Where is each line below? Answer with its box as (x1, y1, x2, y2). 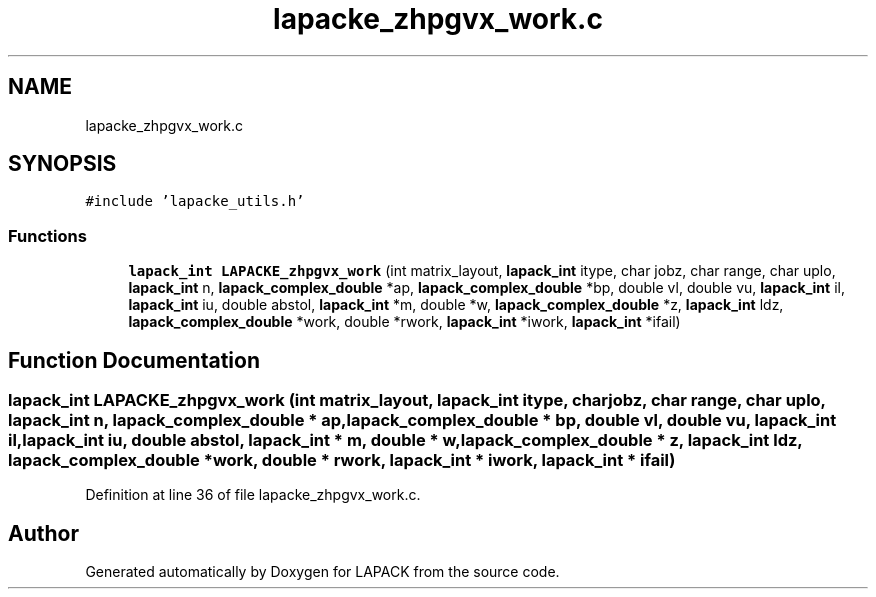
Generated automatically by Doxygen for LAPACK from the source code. (85, 563, 560, 581)
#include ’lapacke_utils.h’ (85, 193, 305, 210)
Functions (8, 225, 87, 246)
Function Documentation (8, 347, 260, 373)
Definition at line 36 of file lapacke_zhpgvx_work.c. (85, 486, 421, 504)
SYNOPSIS (8, 151, 117, 177)
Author (8, 520, 79, 546)
